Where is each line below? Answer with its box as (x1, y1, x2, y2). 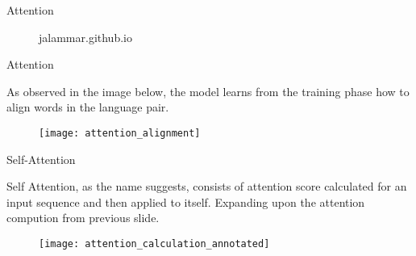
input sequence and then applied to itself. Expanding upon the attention (6, 193, 365, 210)
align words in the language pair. (6, 99, 169, 115)
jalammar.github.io (39, 28, 132, 45)
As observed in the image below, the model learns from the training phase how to (6, 82, 410, 99)
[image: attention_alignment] (39, 127, 201, 139)
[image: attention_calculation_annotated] (39, 238, 270, 250)
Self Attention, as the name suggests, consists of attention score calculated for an (6, 178, 407, 195)
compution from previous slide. (6, 209, 160, 226)
